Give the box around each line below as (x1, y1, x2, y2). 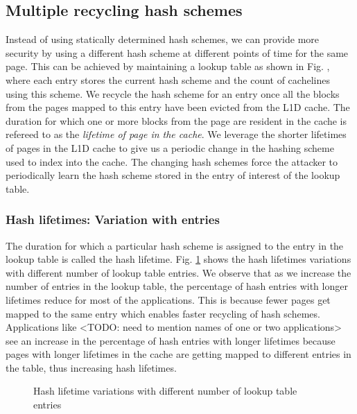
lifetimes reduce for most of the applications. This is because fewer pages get (6, 292, 331, 307)
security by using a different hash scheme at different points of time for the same (6, 45, 349, 60)
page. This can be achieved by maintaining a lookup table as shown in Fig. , (6, 59, 330, 74)
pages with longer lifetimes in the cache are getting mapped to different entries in (6, 347, 351, 361)
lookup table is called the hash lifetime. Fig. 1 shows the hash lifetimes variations (6, 252, 351, 266)
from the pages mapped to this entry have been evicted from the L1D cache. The (6, 100, 350, 114)
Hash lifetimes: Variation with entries (6, 211, 220, 228)
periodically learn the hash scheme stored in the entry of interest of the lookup (6, 168, 340, 182)
